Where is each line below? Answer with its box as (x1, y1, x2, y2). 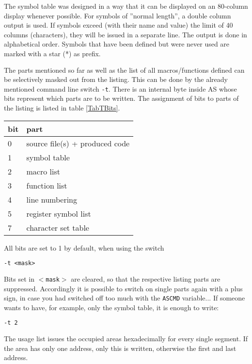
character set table (26, 222, 89, 233)
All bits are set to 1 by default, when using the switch (4, 242, 164, 253)
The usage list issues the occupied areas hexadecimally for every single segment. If (4, 333, 248, 343)
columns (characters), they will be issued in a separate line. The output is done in (4, 29, 247, 39)
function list (26, 179, 67, 191)
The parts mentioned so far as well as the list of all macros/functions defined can (4, 64, 245, 75)
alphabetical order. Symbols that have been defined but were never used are (4, 39, 230, 49)
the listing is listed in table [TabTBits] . (4, 103, 120, 112)
